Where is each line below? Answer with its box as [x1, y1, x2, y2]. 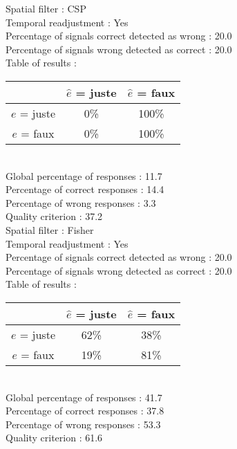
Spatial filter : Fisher [6, 222, 94, 237]
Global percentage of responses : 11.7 [6, 168, 162, 183]
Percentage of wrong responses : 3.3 [6, 195, 156, 210]
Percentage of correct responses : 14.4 [6, 182, 164, 196]
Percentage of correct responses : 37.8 [6, 403, 164, 418]
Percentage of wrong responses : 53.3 [6, 416, 161, 431]
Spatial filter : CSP [6, 1, 86, 15]
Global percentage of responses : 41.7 [6, 390, 162, 404]
